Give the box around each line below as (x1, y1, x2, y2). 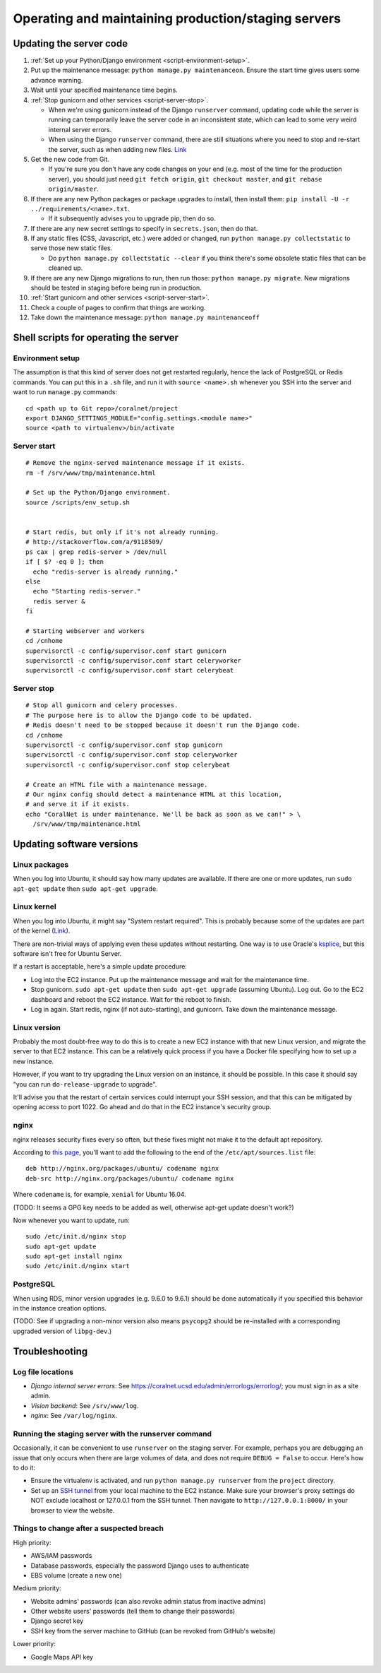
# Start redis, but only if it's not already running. (25, 528, 219, 536)
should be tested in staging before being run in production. (30, 283, 202, 292)
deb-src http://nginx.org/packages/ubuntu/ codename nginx (25, 1174, 234, 1183)
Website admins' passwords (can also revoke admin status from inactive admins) (30, 1597, 266, 1605)
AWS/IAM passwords (30, 1551, 92, 1560)
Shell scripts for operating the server (13, 332, 179, 344)
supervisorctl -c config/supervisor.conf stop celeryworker (25, 751, 238, 759)
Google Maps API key (30, 1653, 94, 1661)
